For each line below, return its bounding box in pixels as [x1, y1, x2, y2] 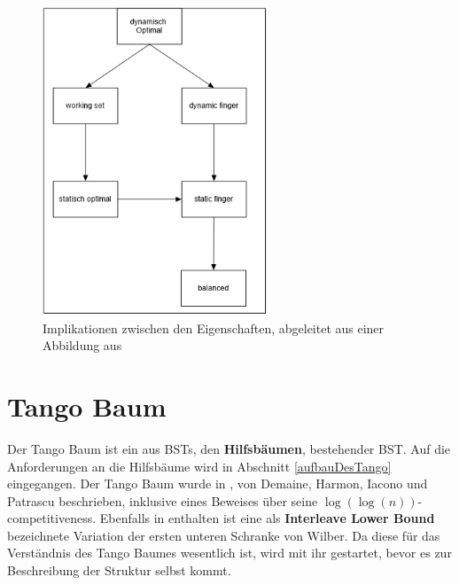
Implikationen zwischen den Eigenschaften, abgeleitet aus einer [43, 318, 385, 337]
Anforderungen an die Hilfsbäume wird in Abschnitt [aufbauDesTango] [7, 456, 392, 475]
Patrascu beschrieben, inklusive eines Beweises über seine [7, 491, 318, 510]
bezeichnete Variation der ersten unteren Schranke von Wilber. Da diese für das [7, 526, 440, 544]
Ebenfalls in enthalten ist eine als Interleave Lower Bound [99, 509, 435, 527]
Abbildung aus [43, 336, 122, 355]
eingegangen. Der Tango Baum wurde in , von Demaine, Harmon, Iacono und [7, 474, 428, 493]
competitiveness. [7, 509, 97, 527]
